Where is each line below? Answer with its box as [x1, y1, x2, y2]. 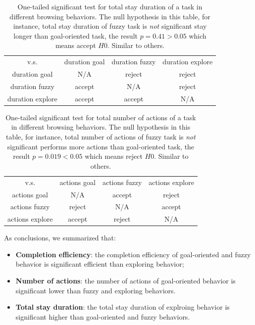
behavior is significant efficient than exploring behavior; [15, 259, 184, 269]
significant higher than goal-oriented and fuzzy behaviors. [15, 311, 190, 322]
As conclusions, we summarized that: [4, 232, 116, 243]
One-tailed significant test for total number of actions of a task [5, 112, 196, 122]
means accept [55, 40, 96, 50]
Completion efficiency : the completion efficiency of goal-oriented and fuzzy [15, 249, 251, 259]
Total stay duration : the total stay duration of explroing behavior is [15, 302, 230, 312]
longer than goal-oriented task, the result [13, 30, 138, 41]
